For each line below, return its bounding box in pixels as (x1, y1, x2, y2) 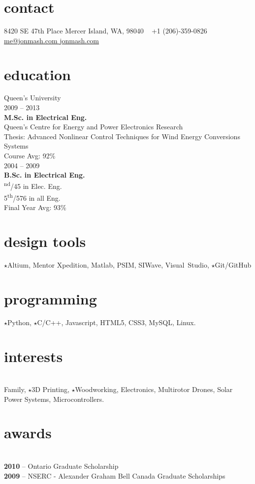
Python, (7, 317, 32, 327)
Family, (4, 384, 26, 394)
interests (4, 346, 63, 366)
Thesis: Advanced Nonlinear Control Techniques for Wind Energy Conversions (4, 131, 240, 141)
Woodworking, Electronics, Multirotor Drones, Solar (75, 384, 233, 394)
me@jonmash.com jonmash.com (4, 35, 99, 45)
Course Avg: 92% (4, 151, 56, 160)
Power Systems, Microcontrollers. (4, 393, 104, 404)
